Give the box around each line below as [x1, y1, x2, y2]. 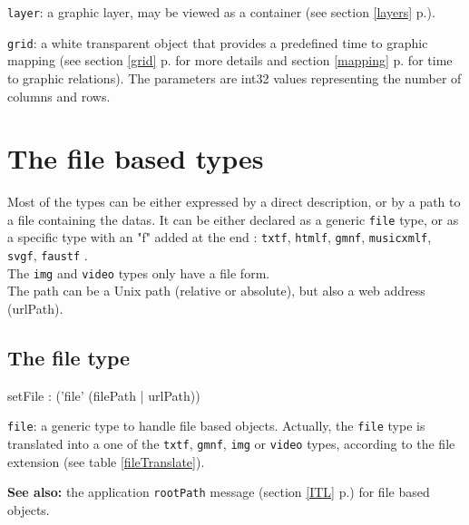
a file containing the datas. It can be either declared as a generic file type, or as [7, 209, 459, 228]
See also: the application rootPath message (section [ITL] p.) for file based [7, 482, 430, 501]
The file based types [7, 140, 264, 177]
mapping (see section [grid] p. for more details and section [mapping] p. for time [7, 51, 453, 70]
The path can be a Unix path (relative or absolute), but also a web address [7, 281, 425, 300]
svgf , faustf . [7, 246, 88, 265]
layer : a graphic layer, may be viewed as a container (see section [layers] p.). [7, 3, 435, 21]
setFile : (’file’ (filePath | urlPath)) [7, 385, 200, 404]
